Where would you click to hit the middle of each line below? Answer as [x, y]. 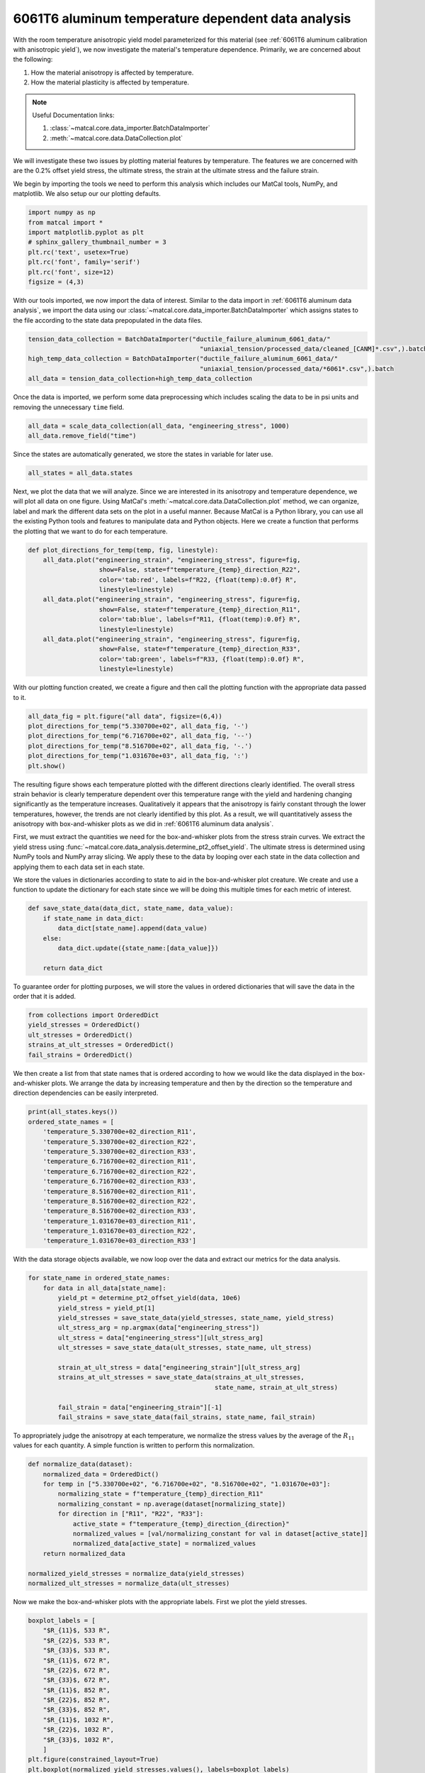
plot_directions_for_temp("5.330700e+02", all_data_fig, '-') [138, 726]
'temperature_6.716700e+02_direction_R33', [119, 1182]
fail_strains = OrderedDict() [80, 1055]
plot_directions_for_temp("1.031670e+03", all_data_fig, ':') [138, 756]
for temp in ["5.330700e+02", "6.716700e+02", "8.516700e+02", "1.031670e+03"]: [187, 1484]
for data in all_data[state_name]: [104, 1288]
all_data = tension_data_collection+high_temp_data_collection [140, 379]
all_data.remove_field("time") [83, 436]
